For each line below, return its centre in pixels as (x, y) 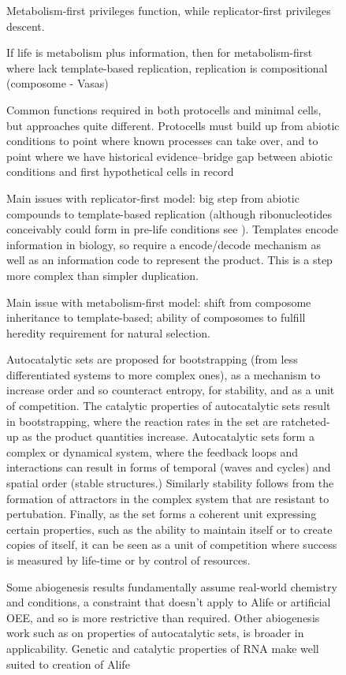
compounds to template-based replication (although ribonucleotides (169, 213)
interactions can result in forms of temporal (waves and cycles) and (169, 467)
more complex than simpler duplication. (103, 275)
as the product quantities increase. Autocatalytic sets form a (168, 436)
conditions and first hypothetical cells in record (120, 172)
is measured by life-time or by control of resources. (128, 560)
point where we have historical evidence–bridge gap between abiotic (169, 156)
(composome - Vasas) (58, 83)
